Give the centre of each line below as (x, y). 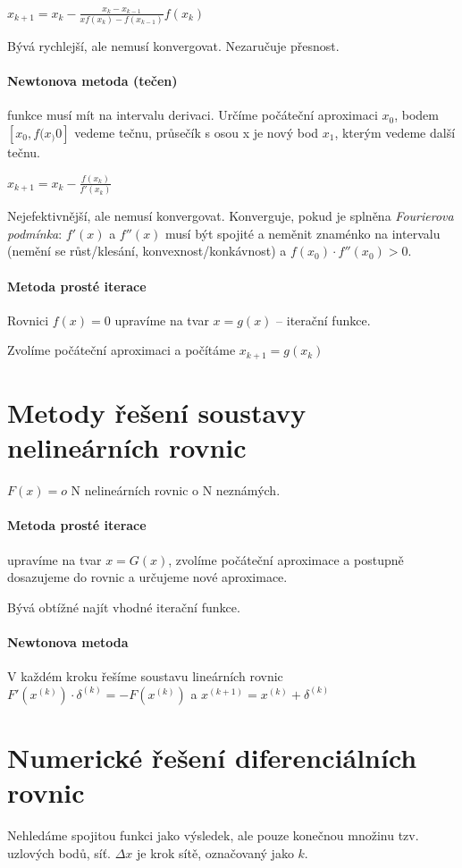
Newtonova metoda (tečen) (92, 81)
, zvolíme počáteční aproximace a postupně (286, 559)
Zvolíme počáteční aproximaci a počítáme (122, 350)
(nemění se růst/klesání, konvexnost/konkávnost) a (147, 251)
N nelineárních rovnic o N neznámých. (176, 490)
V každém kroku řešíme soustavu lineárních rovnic (145, 676)
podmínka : (35, 233)
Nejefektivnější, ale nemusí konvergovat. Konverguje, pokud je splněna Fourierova (231, 216)
